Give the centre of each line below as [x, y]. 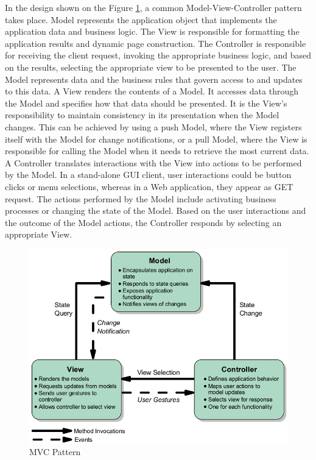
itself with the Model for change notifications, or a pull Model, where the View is [156, 139]
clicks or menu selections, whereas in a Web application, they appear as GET [149, 186]
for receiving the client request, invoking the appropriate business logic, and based [158, 55]
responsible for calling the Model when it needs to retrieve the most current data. [157, 151]
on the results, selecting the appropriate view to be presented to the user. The [151, 67]
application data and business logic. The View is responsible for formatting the [152, 31]
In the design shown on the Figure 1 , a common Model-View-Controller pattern [153, 7]
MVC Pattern [55, 452]
